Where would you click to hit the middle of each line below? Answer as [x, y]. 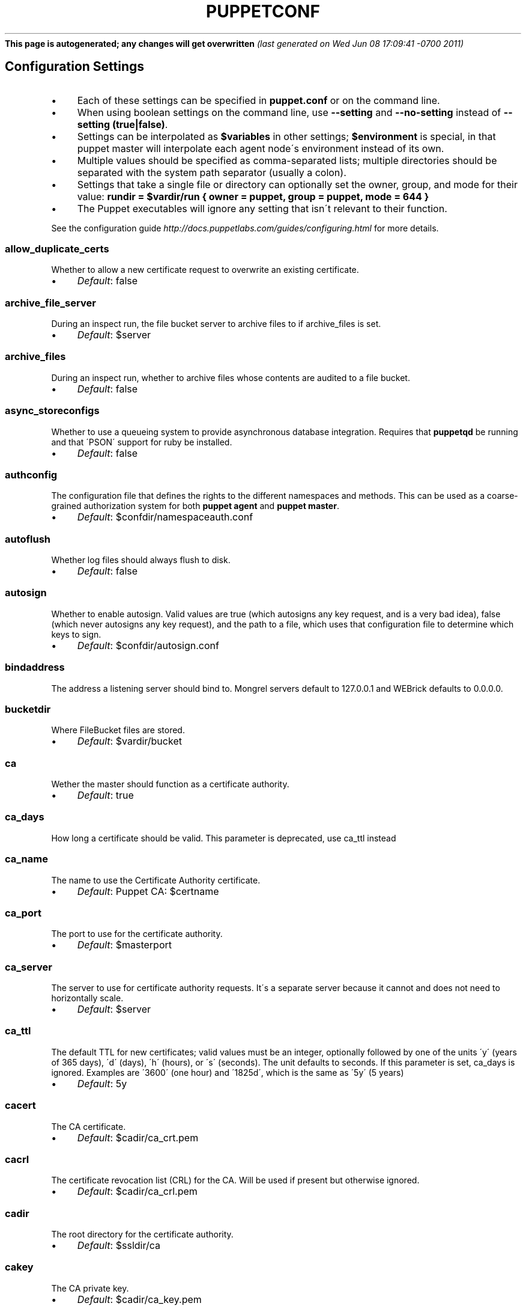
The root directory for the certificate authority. [142, 1234]
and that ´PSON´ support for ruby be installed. [142, 442]
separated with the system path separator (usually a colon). [212, 172]
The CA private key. [90, 1288]
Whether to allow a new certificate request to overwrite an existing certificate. [205, 270]
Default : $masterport [125, 945]
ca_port [23, 913]
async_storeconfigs [52, 411]
